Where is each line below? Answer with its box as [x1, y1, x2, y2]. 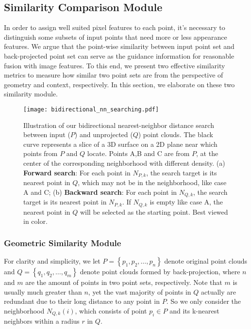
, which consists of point [75, 305, 147, 315]
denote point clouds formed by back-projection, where [80, 266, 240, 276]
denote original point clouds [164, 255, 248, 266]
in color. [23, 216, 48, 226]
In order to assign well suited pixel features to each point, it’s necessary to [4, 22, 225, 32]
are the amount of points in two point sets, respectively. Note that [25, 277, 222, 287]
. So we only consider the [166, 296, 241, 306]
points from [23, 148, 58, 158]
